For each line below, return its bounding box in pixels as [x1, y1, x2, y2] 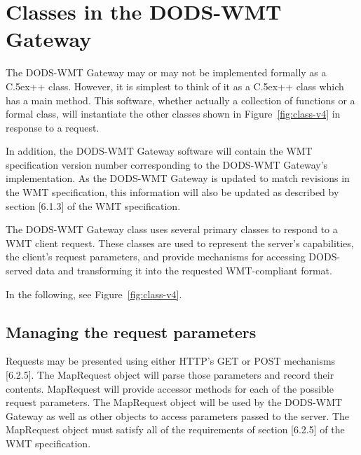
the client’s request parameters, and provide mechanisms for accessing [6, 249, 306, 264]
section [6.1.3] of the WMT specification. [6, 198, 181, 213]
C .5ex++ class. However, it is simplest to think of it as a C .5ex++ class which [6, 78, 344, 93]
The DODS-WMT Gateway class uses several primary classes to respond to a [6, 222, 338, 237]
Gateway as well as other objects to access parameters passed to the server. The [6, 408, 350, 423]
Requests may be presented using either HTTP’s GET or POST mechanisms [6, 353, 336, 368]
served [6, 263, 33, 278]
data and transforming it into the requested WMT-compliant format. [35, 263, 332, 278]
